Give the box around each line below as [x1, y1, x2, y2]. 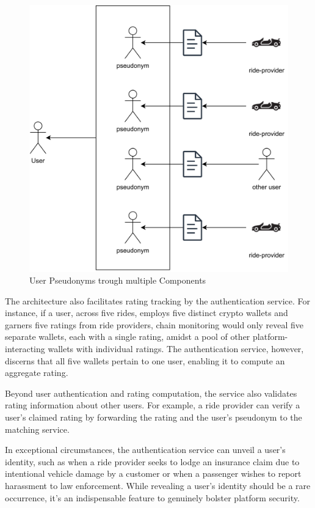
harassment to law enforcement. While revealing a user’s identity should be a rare [5, 479, 311, 492]
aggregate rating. [5, 366, 68, 379]
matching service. [5, 422, 70, 435]
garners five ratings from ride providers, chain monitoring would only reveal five [5, 318, 304, 331]
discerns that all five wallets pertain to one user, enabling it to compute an [5, 354, 285, 367]
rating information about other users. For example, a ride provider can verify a [5, 399, 300, 411]
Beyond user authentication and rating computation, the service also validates [5, 386, 297, 399]
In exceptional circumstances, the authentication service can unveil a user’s [5, 443, 286, 456]
